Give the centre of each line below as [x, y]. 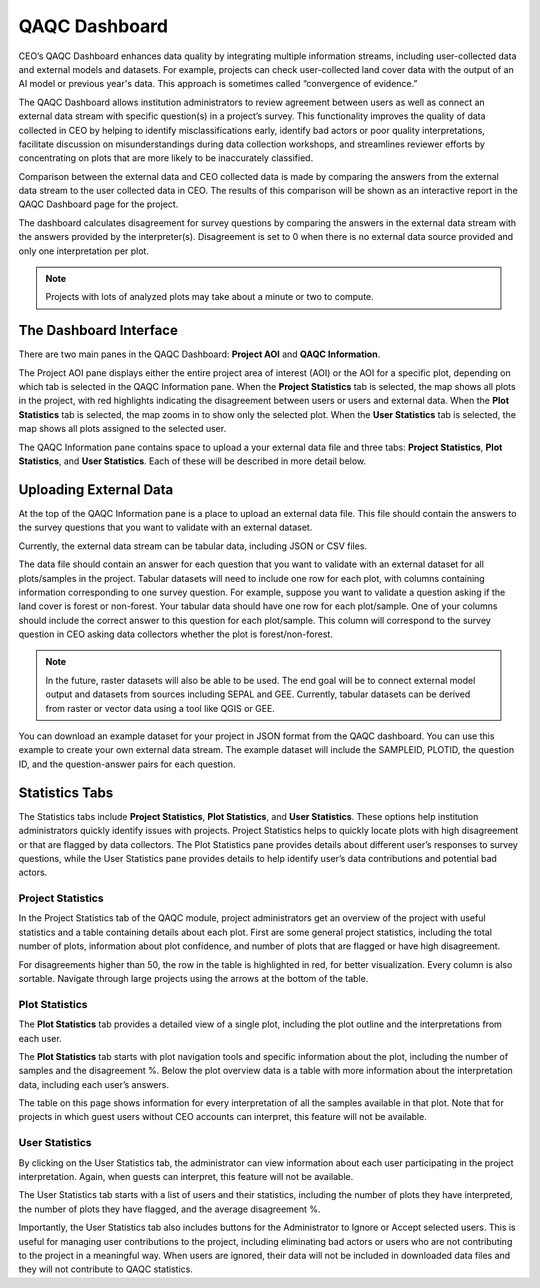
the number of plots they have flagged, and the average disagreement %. [169, 1209]
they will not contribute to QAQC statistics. [106, 1269]
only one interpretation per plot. [84, 251]
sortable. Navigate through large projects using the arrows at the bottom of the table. [193, 978]
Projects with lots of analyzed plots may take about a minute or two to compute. [209, 297]
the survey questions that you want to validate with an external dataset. [165, 527]
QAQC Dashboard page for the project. [98, 204]
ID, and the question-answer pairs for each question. [127, 764]
